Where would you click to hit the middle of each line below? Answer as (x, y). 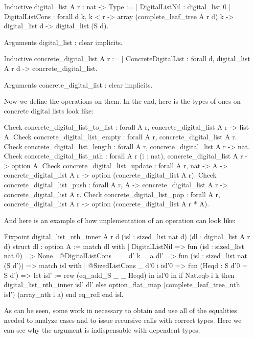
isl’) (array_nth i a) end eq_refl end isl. (64, 294)
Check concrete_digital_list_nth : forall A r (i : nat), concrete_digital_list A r (124, 156)
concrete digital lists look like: (49, 110)
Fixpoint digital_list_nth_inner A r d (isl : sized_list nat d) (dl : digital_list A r (127, 237)
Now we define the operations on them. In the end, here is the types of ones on (122, 101)
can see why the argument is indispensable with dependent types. (102, 329)
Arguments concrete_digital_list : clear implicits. (78, 84)
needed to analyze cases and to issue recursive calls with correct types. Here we (123, 320)
